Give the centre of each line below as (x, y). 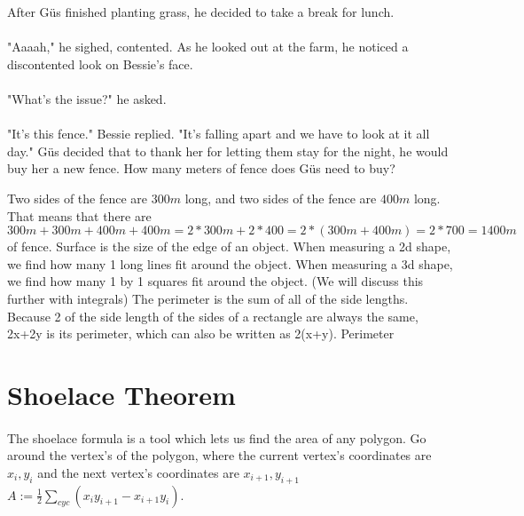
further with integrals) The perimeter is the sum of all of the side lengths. (208, 298)
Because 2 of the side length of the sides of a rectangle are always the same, (213, 316)
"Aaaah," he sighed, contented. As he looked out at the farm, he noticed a (208, 47)
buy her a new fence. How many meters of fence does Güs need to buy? (201, 168)
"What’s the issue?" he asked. (87, 98)
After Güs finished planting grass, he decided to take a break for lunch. (201, 12)
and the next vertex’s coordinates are (138, 472)
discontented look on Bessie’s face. (100, 64)
